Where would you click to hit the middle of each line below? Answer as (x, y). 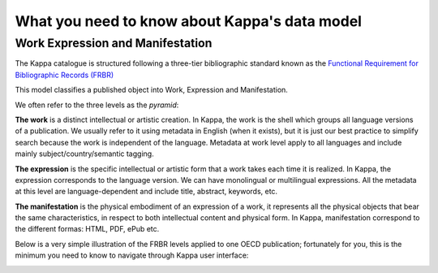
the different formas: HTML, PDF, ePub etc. (87, 229)
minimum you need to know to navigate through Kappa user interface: (132, 255)
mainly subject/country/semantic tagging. (84, 154)
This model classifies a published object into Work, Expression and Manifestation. (151, 90)
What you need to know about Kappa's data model (189, 21)
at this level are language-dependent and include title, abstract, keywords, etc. (146, 192)
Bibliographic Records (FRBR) (64, 75)
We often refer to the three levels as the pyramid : (97, 105)
